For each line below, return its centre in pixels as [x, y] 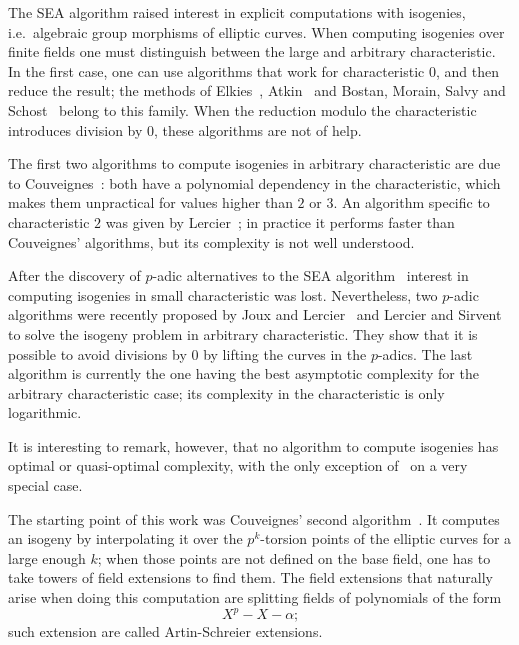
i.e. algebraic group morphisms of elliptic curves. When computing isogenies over [256, 31]
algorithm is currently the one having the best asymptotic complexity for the [243, 373]
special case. [45, 485]
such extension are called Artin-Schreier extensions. [165, 631]
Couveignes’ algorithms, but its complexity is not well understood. [211, 241]
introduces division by [75, 129]
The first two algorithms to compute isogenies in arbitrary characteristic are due [254, 163]
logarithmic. [45, 412]
